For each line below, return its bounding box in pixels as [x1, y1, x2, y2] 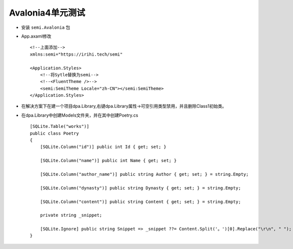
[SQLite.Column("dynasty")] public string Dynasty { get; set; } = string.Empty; [40, 185, 241, 190]
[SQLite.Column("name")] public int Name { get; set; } [40, 158, 177, 164]
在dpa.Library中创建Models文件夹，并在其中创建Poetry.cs [21, 112, 139, 118]
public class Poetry [30, 130, 79, 136]
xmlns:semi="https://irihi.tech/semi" [30, 51, 123, 57]
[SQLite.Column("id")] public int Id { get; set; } [40, 144, 167, 150]
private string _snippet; [40, 212, 103, 218]
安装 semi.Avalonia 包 [21, 24, 70, 30]
